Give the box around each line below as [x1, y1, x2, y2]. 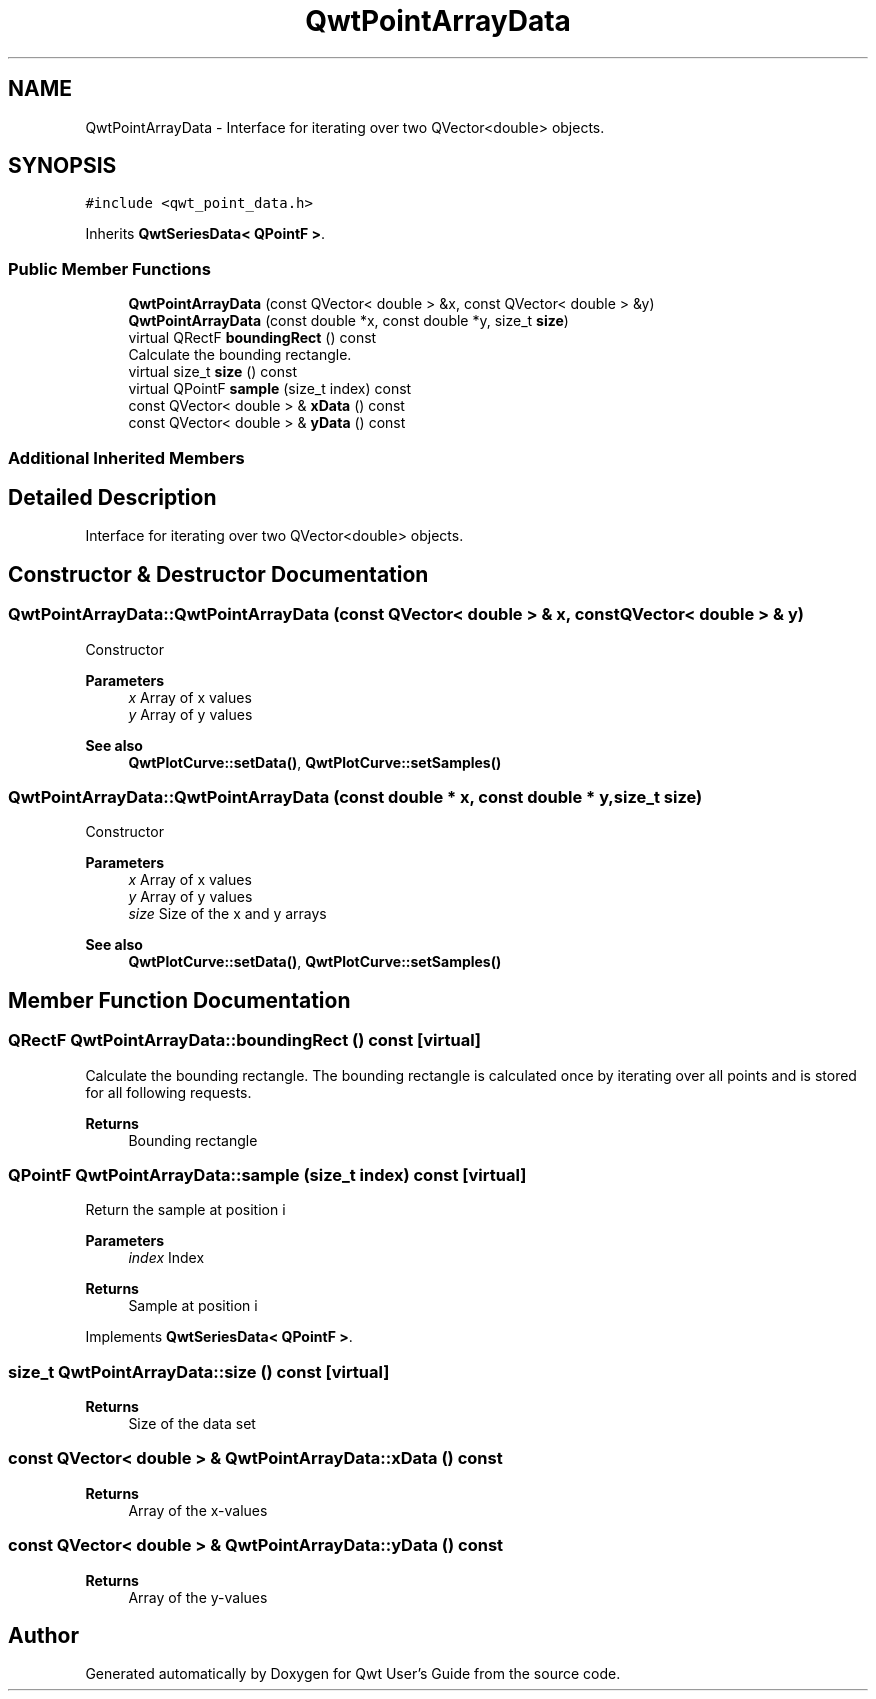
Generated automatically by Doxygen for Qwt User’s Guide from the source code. [85, 1665, 621, 1683]
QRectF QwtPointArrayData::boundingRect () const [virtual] [8, 1030, 482, 1051]
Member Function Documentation [8, 987, 351, 1013]
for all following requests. [85, 1083, 252, 1101]
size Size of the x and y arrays [128, 905, 327, 923]
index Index [128, 1249, 205, 1267]
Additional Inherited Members [8, 447, 245, 468]
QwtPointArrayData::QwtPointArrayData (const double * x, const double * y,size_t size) [8, 787, 703, 807]
